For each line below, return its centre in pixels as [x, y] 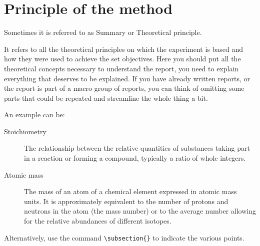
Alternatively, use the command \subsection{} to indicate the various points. [124, 237]
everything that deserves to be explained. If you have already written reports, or [127, 78]
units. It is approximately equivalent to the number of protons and [126, 201]
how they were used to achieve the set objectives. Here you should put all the [122, 59]
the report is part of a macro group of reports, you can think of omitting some [124, 88]
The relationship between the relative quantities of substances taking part [137, 148]
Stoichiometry [25, 131]
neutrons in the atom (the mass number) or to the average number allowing [140, 211]
